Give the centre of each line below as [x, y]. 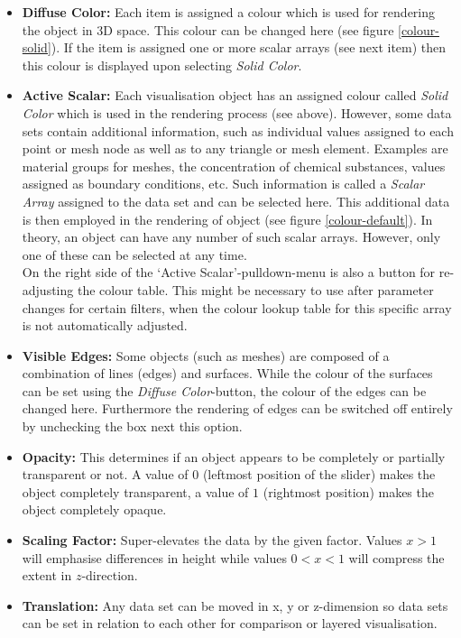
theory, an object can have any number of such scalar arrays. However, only [231, 237]
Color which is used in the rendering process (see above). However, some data [237, 112]
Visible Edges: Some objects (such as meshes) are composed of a [206, 355]
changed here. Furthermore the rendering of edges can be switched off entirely [237, 408]
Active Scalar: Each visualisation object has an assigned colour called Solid [235, 95]
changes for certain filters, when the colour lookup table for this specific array [237, 307]
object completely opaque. [94, 509]
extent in [47, 575]
